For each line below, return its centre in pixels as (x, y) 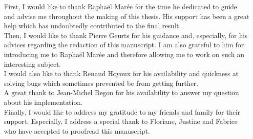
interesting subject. (32, 64)
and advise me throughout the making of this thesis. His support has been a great (127, 16)
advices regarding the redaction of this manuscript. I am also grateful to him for (124, 45)
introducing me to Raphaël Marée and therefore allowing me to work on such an (124, 54)
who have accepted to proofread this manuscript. (77, 130)
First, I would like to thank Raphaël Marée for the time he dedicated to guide (121, 6)
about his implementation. (43, 102)
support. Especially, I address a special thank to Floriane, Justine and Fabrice (121, 121)
